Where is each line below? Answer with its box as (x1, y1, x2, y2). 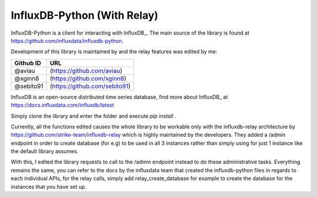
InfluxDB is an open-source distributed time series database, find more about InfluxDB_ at (11, 93, 228, 100)
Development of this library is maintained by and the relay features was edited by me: (11, 48, 218, 55)
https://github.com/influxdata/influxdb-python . (11, 37, 124, 44)
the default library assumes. (11, 148, 79, 155)
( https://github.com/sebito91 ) (50, 82, 131, 90)
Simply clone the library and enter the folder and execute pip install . (11, 112, 176, 120)
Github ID (14, 59, 41, 67)
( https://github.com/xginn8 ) (50, 74, 126, 82)
